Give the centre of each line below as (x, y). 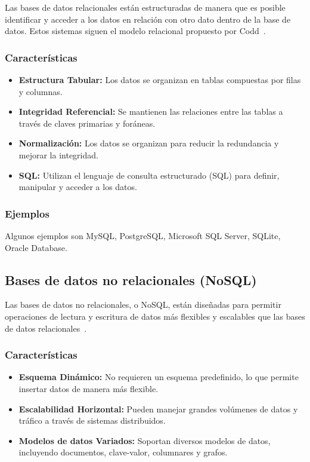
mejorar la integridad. (58, 154)
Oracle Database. (36, 247)
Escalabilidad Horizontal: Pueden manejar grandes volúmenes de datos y (158, 409)
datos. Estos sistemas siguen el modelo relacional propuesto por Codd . (135, 31)
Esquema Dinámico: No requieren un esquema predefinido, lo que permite (159, 377)
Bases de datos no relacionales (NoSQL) (131, 279)
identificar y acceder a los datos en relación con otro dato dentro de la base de (148, 19)
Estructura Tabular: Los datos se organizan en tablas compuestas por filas (160, 79)
